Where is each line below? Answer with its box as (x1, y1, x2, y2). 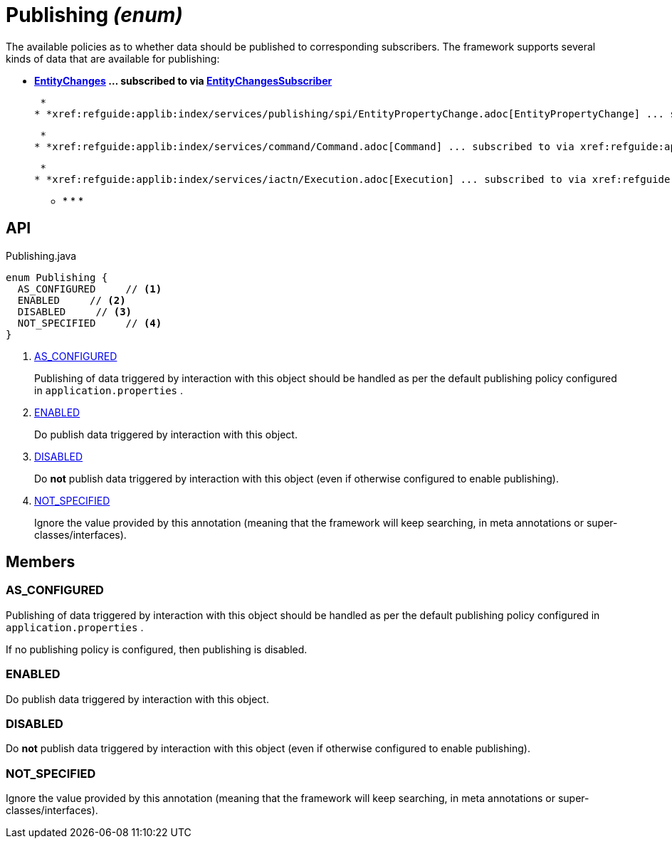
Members (6, 553, 75, 571)
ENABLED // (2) (17, 294, 126, 306)
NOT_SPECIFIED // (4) (17, 317, 162, 329)
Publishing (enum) (6, 3, 183, 27)
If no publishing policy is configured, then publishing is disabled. (6, 643, 308, 655)
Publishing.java (6, 249, 77, 262)
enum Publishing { (6, 271, 108, 283)
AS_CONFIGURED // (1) (17, 283, 162, 295)
